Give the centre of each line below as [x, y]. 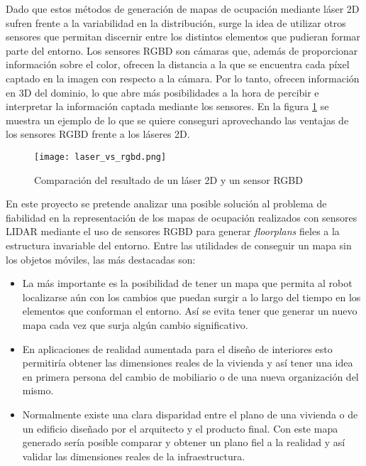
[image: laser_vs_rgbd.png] [100, 157]
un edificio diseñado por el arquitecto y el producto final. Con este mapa [180, 428]
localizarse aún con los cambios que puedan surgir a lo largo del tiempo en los [192, 297]
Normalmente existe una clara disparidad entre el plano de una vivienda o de [190, 414]
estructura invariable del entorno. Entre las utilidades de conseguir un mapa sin [179, 245]
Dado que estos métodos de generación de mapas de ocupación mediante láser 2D [183, 9]
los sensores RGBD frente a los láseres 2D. [98, 134]
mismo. [38, 390]
